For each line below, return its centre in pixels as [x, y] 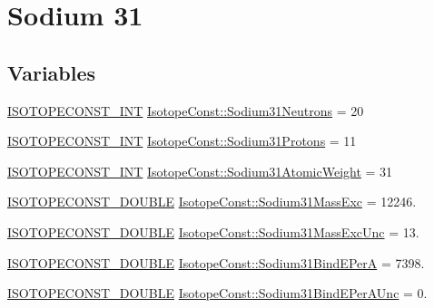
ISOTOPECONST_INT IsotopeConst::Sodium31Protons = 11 [182, 141]
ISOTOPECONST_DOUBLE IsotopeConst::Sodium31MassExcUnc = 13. [213, 231]
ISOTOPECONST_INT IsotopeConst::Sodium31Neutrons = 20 [186, 110]
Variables [52, 72]
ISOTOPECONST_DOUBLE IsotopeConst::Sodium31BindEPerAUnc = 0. [217, 293]
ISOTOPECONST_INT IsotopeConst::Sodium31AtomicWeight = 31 [200, 171]
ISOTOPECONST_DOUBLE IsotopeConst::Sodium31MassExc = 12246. [212, 202]
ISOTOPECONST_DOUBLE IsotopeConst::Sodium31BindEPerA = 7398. [216, 262]
